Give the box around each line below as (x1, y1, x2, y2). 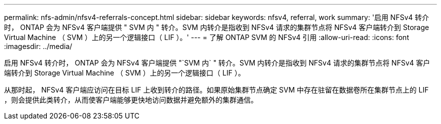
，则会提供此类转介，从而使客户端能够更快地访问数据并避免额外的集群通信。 (4, 95, 258, 104)
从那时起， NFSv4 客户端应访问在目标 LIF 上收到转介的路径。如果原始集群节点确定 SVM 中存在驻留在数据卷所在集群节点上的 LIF (4, 85, 429, 94)
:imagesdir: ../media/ (4, 42, 72, 50)
